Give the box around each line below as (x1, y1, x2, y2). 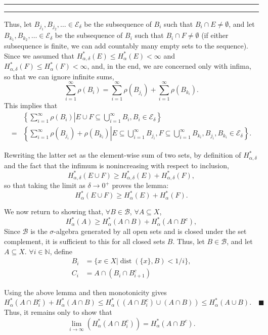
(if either (201, 30, 229, 40)
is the (30, 226, 48, 236)
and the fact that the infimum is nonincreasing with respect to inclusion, (4, 160, 229, 170)
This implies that (4, 100, 58, 111)
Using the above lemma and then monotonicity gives (4, 287, 167, 298)
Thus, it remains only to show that (4, 307, 112, 317)
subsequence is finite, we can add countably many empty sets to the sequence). (4, 40, 249, 51)
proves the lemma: (112, 180, 169, 190)
